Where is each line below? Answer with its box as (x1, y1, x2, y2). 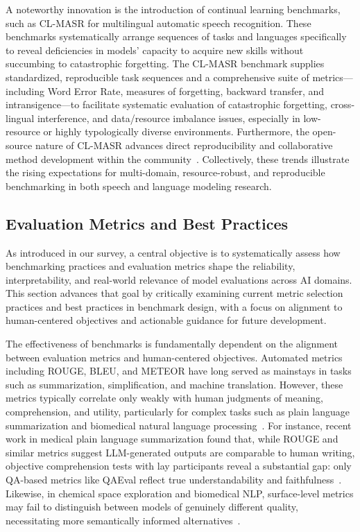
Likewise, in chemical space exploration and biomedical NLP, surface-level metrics (6, 486, 354, 500)
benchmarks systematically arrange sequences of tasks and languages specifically (6, 29, 347, 44)
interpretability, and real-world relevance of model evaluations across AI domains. (6, 272, 352, 286)
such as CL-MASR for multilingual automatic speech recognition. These (6, 15, 311, 30)
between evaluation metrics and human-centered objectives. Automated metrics (6, 350, 343, 364)
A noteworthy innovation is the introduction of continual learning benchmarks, (6, 2, 341, 16)
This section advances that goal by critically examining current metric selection (6, 286, 343, 300)
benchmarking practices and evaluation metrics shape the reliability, (6, 259, 295, 273)
